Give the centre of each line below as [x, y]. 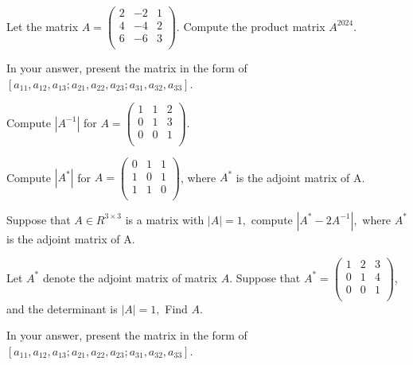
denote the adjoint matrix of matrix [130, 277]
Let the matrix [43, 26]
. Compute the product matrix [251, 26]
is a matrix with [165, 219]
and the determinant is [62, 308]
